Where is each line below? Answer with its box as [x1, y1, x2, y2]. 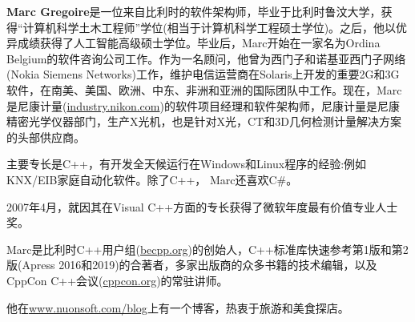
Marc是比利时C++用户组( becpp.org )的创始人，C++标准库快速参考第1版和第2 [6, 240, 409, 257]
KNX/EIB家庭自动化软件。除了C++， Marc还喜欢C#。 [6, 171, 298, 187]
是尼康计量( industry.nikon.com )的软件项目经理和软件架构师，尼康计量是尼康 [6, 97, 400, 114]
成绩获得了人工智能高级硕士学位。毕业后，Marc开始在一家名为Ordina [17, 34, 381, 51]
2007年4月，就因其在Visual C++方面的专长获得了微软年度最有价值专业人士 [6, 198, 398, 215]
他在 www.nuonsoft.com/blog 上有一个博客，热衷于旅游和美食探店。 [6, 299, 349, 316]
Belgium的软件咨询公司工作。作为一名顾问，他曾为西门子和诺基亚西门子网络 [6, 50, 406, 66]
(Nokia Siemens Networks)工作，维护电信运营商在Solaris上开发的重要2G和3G [6, 66, 400, 83]
